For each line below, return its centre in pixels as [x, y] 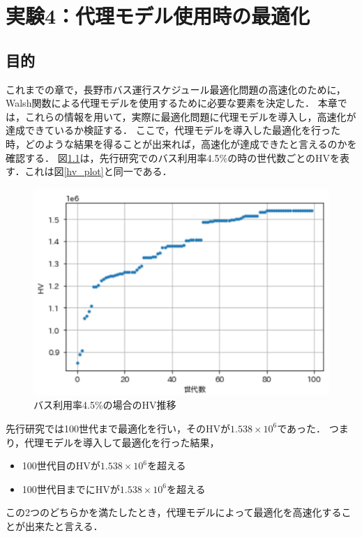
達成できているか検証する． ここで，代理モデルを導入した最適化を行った [173, 130]
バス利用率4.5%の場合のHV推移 [105, 405]
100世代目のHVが [61, 466]
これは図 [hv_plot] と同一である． [98, 171]
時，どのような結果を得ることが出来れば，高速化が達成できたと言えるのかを [181, 143]
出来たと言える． [64, 525]
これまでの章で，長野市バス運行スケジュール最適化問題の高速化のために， [176, 89]
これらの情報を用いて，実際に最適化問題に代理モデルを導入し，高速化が [190, 116]
